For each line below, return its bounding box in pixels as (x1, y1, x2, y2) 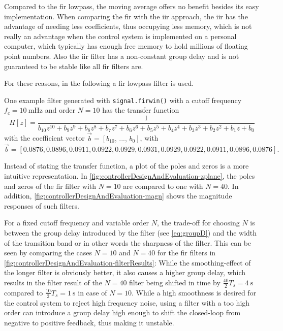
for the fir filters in (157, 247, 216, 258)
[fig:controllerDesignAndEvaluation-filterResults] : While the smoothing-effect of (4, 257, 251, 268)
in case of (78, 287, 107, 297)
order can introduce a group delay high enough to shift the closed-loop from (4, 307, 241, 318)
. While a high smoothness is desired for (132, 287, 257, 297)
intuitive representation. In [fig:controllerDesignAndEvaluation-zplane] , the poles (4, 171, 255, 181)
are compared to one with (123, 180, 203, 191)
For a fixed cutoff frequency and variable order (4, 217, 149, 228)
